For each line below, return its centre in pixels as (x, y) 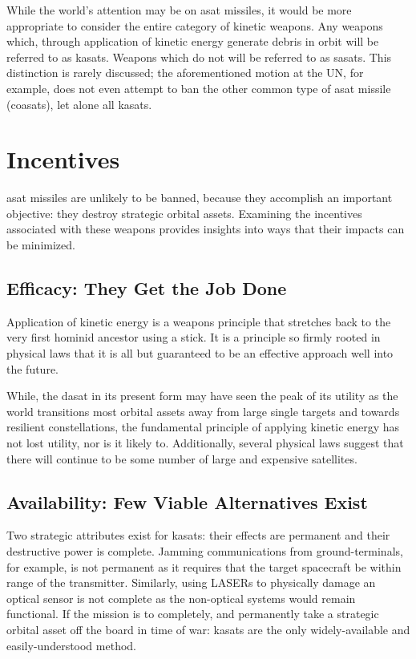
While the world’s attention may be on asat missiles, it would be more (179, 10)
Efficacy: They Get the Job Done (147, 288)
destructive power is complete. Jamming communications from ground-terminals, (205, 551)
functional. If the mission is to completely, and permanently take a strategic (193, 614)
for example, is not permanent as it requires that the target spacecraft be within (204, 566)
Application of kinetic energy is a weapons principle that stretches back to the (199, 321)
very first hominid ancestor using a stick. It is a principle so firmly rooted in (194, 337)
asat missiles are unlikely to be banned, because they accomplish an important (200, 198)
